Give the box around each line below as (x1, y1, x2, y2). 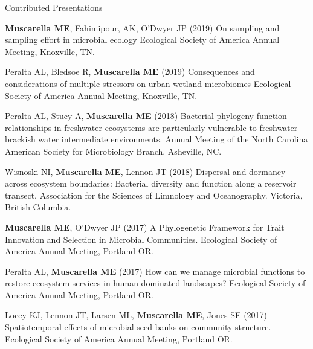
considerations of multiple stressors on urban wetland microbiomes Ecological (5, 77, 291, 89)
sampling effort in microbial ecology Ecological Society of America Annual (5, 33, 280, 46)
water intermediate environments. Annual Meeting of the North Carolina (38, 133, 308, 146)
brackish (5, 133, 36, 146)
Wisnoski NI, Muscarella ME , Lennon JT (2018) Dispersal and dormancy (5, 165, 286, 178)
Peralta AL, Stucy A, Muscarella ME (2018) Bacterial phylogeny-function (5, 109, 287, 122)
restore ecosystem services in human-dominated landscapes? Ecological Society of (5, 277, 306, 289)
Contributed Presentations (5, 1, 103, 13)
